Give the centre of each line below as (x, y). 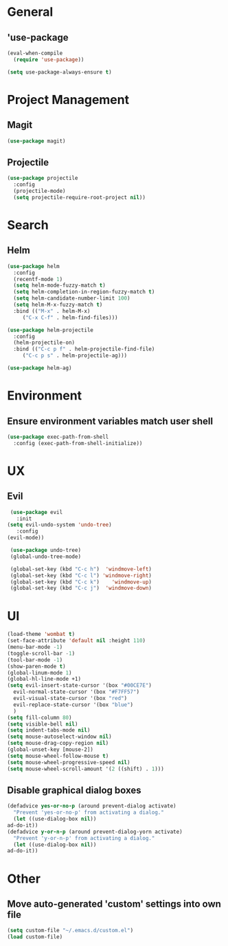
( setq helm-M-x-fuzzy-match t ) (58, 305)
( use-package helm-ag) (39, 368)
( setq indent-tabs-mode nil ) (49, 730)
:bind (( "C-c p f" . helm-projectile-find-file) (84, 349)
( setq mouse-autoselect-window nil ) (59, 737)
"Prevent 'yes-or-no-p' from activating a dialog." (89, 813)
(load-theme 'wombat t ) (41, 635)
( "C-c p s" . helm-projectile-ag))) (75, 356)
